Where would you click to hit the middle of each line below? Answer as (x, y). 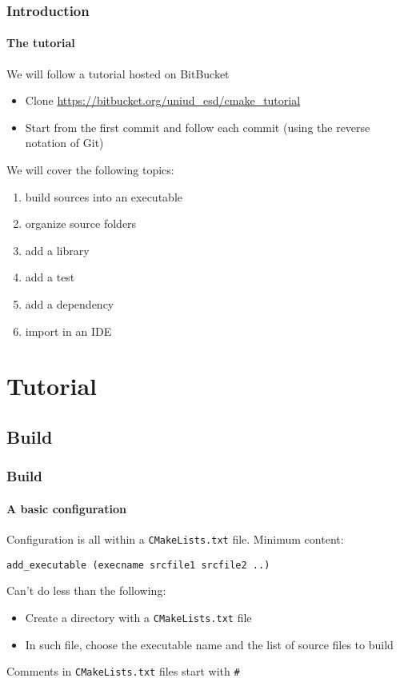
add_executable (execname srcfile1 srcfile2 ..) (138, 565)
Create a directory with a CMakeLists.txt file (138, 617)
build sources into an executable (104, 196)
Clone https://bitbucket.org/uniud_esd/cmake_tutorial (163, 100)
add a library (57, 250)
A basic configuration (66, 508)
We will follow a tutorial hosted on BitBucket (118, 73)
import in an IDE (68, 331)
